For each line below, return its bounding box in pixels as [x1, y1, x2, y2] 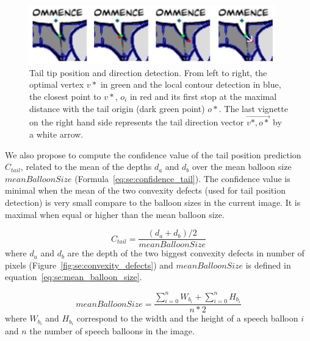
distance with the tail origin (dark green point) [29, 102, 205, 114]
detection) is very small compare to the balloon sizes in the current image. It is [5, 196, 301, 208]
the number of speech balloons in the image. [29, 325, 195, 337]
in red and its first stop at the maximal [129, 90, 277, 103]
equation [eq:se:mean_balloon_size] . [5, 270, 142, 283]
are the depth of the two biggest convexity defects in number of [67, 247, 305, 259]
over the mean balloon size [192, 160, 292, 173]
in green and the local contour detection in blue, [100, 78, 281, 91]
